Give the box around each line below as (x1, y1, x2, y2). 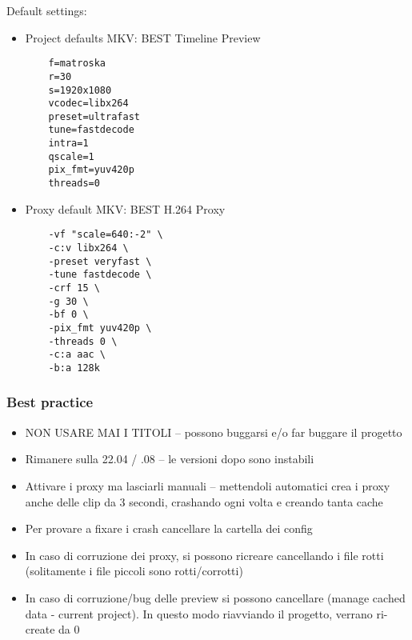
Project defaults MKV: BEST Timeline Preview (25, 29, 261, 46)
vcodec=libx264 (48, 98, 129, 110)
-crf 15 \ (48, 282, 100, 294)
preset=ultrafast (48, 110, 140, 122)
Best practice (6, 392, 94, 412)
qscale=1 (48, 150, 94, 162)
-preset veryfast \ (48, 255, 152, 267)
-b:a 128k (48, 362, 100, 374)
